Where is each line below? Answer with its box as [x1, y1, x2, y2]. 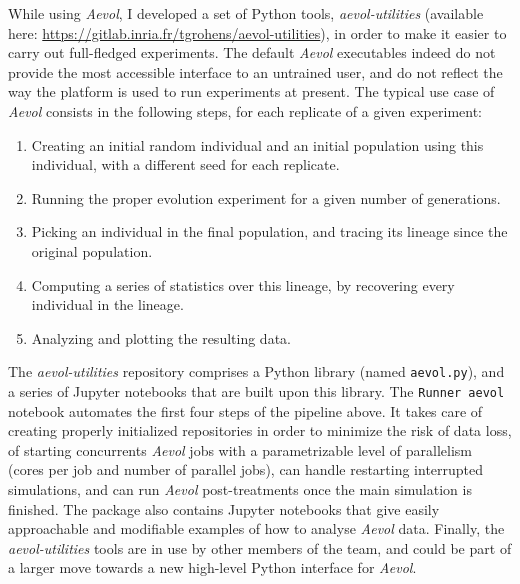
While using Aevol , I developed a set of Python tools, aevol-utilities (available [8, 3, 484, 23]
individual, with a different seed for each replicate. [31, 154, 340, 175]
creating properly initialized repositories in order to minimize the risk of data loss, [8, 420, 512, 441]
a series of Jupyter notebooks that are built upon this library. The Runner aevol [8, 380, 505, 401]
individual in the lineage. [31, 294, 184, 315]
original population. [31, 240, 153, 261]
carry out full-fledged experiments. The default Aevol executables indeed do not [8, 42, 496, 63]
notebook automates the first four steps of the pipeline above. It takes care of [8, 400, 483, 421]
